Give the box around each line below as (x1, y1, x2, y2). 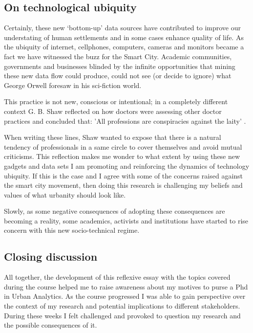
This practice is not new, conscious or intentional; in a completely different (4, 96, 228, 107)
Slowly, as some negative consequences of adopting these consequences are (4, 206, 225, 216)
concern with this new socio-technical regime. (4, 225, 140, 235)
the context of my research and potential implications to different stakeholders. (4, 301, 240, 311)
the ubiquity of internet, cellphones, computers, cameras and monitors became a (4, 42, 244, 52)
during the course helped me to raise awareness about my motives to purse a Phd (4, 281, 248, 291)
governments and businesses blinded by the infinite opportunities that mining (4, 61, 235, 71)
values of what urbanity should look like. (4, 189, 126, 200)
